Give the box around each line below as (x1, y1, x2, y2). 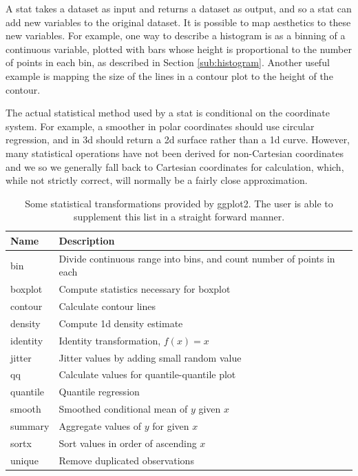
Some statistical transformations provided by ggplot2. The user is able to (25, 196, 333, 210)
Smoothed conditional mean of (59, 402, 188, 416)
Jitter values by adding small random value (59, 350, 242, 364)
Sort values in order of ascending (59, 435, 197, 450)
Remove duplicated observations (59, 453, 194, 467)
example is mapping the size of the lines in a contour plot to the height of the (6, 68, 333, 83)
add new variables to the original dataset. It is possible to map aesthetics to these (6, 14, 351, 29)
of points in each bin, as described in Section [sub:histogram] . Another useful (6, 55, 330, 70)
